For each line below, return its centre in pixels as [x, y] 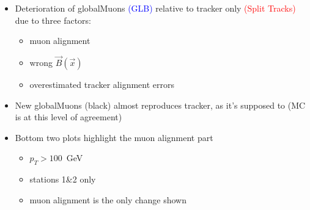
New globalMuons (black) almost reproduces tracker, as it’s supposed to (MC [160, 105]
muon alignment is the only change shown [108, 199]
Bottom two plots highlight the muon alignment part [114, 137]
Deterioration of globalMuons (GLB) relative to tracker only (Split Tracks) [155, 8]
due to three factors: [53, 20]
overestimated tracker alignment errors [102, 84]
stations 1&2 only [63, 179]
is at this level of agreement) [68, 117]
